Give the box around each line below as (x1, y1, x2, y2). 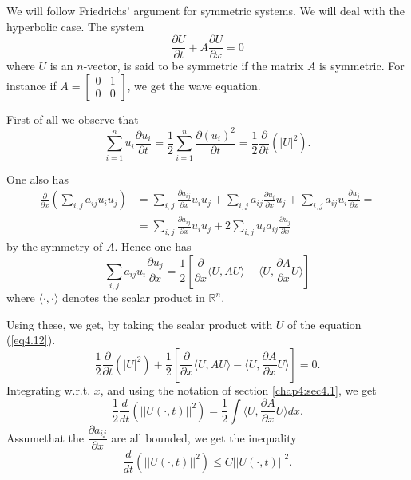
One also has (6, 170, 69, 187)
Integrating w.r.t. (6, 381, 91, 398)
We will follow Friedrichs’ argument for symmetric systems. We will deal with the (6, 2, 405, 18)
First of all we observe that (6, 110, 139, 127)
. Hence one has (114, 238, 192, 255)
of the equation (287, 315, 362, 332)
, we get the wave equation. (127, 77, 261, 93)
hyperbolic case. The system (6, 18, 144, 34)
